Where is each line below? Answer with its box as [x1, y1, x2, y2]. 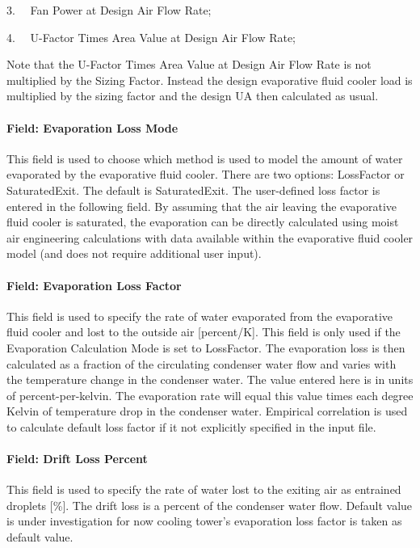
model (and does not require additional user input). [6, 245, 262, 262]
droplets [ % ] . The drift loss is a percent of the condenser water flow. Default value [6, 496, 413, 513]
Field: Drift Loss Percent [6, 450, 148, 467]
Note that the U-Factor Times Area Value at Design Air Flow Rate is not [6, 56, 372, 73]
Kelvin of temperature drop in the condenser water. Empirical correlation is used [6, 403, 408, 419]
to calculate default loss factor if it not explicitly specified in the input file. [6, 418, 376, 435]
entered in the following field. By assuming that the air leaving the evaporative [6, 197, 397, 214]
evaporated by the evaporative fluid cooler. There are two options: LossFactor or [6, 166, 405, 183]
